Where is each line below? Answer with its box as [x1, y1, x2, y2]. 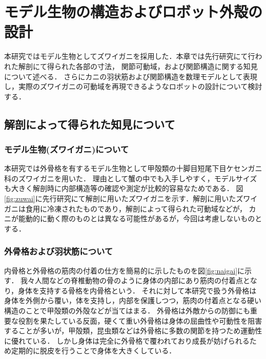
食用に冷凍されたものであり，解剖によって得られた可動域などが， [25, 203, 247, 214]
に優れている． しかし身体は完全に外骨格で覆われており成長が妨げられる [4, 335, 250, 346]
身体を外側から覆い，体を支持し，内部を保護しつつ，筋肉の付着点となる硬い [4, 295, 262, 306]
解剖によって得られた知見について [4, 116, 175, 132]
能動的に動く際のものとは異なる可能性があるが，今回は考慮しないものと [18, 213, 262, 224]
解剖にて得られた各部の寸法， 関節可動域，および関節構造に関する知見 [18, 60, 258, 71]
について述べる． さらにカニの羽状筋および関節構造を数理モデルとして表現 [4, 71, 257, 81]
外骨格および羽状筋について [4, 245, 113, 258]
